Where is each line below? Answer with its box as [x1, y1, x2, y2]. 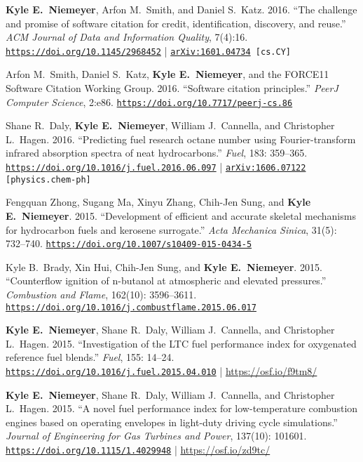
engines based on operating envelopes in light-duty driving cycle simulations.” [6, 414, 338, 429]
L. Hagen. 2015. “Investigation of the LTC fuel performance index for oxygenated [6, 336, 357, 350]
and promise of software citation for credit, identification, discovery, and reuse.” [6, 15, 346, 30]
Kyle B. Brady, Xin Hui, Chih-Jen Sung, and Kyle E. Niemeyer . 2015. [6, 259, 322, 274]
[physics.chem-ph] [6, 174, 91, 185]
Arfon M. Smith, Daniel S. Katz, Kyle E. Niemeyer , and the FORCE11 [6, 67, 329, 81]
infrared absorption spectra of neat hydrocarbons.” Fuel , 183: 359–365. [6, 145, 308, 160]
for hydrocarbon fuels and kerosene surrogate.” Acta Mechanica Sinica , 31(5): [6, 222, 337, 237]
